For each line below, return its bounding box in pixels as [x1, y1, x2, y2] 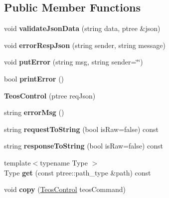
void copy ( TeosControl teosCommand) [4, 184, 126, 194]
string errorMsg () [4, 107, 64, 117]
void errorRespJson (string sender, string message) [4, 39, 166, 50]
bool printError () [4, 73, 64, 83]
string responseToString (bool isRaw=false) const [4, 140, 164, 151]
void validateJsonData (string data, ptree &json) [4, 23, 161, 33]
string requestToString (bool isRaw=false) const [4, 123, 159, 134]
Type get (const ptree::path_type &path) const [4, 167, 151, 177]
